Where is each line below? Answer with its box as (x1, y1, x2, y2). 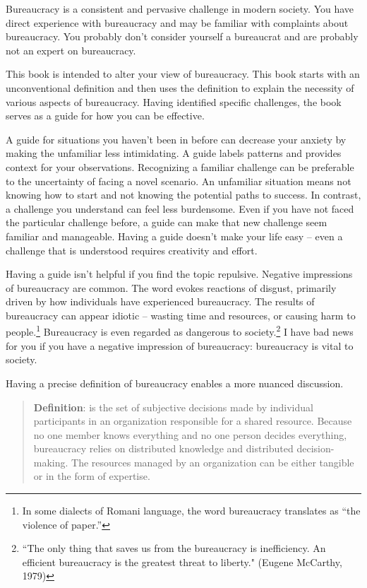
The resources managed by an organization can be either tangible (71, 454, 354, 469)
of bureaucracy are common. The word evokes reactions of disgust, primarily (6, 280, 337, 295)
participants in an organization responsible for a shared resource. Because (33, 413, 352, 428)
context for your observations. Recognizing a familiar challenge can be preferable (6, 159, 354, 174)
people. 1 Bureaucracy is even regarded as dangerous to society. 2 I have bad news (6, 322, 354, 339)
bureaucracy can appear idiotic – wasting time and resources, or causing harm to (6, 307, 356, 322)
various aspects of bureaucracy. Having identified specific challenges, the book (6, 94, 342, 109)
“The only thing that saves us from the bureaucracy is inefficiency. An (22, 541, 326, 555)
